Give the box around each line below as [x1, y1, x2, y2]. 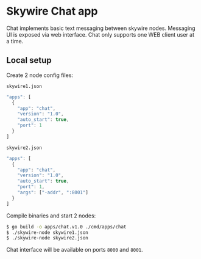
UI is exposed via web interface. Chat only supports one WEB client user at [6, 31, 195, 38]
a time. [6, 37, 24, 45]
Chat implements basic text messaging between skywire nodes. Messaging [6, 24, 196, 32]
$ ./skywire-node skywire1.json [6, 229, 88, 236]
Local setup [6, 55, 52, 65]
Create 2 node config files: [6, 71, 74, 79]
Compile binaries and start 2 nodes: [6, 212, 96, 219]
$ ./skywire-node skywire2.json [6, 235, 88, 241]
